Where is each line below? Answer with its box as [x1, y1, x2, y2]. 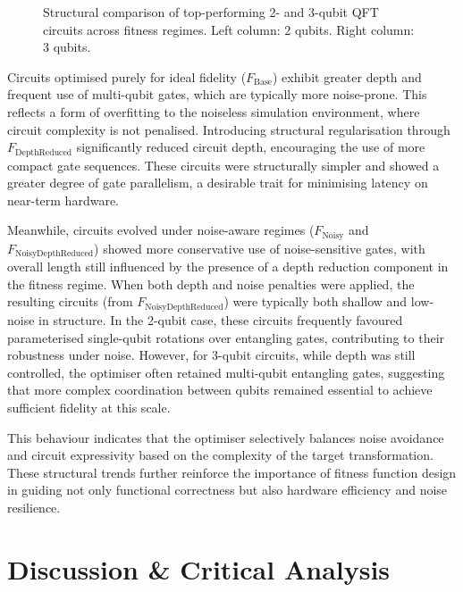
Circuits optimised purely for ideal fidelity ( [7, 67, 247, 86]
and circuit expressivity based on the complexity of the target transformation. [7, 446, 434, 464]
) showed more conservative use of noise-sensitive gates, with [94, 238, 425, 257]
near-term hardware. [7, 190, 119, 209]
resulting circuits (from [7, 292, 133, 311]
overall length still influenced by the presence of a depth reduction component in [7, 257, 449, 276]
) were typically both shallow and [223, 292, 408, 311]
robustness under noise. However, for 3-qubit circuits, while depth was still [7, 346, 416, 364]
